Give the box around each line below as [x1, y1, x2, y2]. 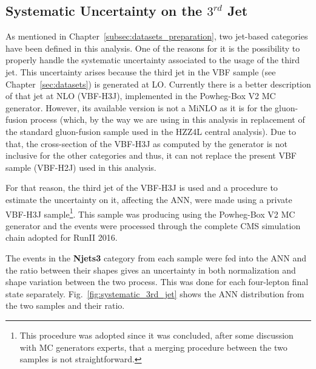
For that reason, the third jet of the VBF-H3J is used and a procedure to [5, 181, 278, 194]
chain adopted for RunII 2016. [5, 231, 118, 244]
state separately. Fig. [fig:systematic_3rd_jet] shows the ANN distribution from [5, 287, 304, 300]
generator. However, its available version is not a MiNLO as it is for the [5, 101, 272, 114]
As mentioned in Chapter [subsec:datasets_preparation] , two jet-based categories [5, 30, 308, 43]
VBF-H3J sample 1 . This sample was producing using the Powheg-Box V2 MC [5, 205, 295, 220]
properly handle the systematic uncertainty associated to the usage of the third [5, 53, 300, 66]
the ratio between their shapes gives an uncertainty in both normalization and [5, 263, 296, 276]
